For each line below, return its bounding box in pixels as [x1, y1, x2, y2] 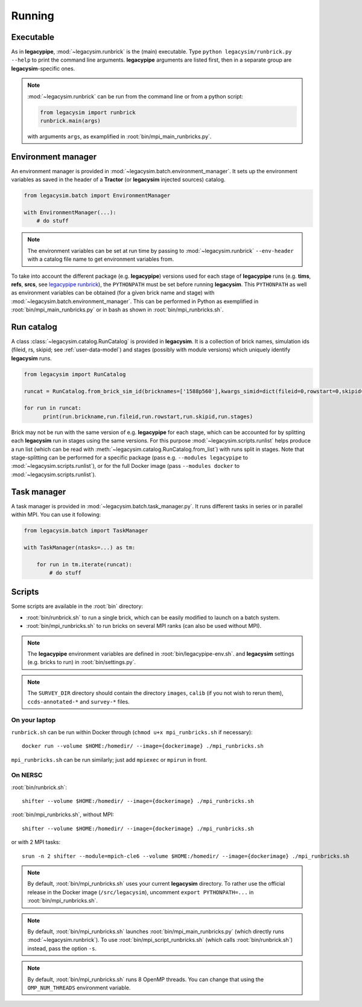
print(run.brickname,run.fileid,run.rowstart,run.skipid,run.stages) [43, 413, 253, 420]
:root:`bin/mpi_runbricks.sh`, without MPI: [11, 811, 115, 818]
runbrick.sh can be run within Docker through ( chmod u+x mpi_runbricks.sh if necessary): [11, 728, 253, 736]
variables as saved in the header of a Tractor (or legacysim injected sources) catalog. [11, 176, 226, 184]
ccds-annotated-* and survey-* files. [27, 698, 130, 705]
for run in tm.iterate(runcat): [36, 561, 133, 567]
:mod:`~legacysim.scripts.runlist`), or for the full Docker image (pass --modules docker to [11, 462, 240, 470]
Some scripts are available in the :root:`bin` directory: [11, 603, 143, 610]
